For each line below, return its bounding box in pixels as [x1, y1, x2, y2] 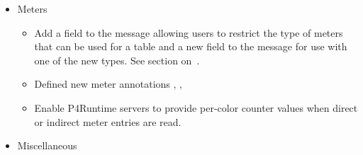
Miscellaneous [17, 138, 77, 153]
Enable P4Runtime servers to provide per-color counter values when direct [34, 100, 358, 115]
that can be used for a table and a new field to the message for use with [34, 39, 347, 54]
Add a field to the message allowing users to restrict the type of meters [34, 25, 343, 40]
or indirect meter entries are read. [34, 114, 181, 129]
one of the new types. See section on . [34, 52, 200, 67]
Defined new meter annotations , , [34, 76, 182, 91]
